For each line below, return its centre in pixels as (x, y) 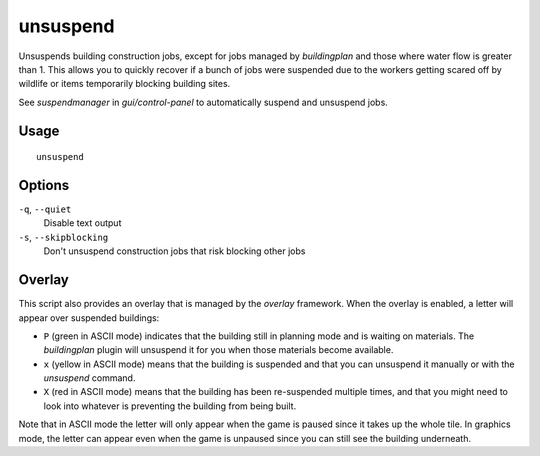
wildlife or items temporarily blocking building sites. (124, 84)
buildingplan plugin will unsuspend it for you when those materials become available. (218, 350)
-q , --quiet (45, 209)
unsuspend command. (89, 378)
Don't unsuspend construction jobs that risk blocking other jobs (174, 251)
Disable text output (82, 223)
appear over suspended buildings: (89, 317)
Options (44, 185)
